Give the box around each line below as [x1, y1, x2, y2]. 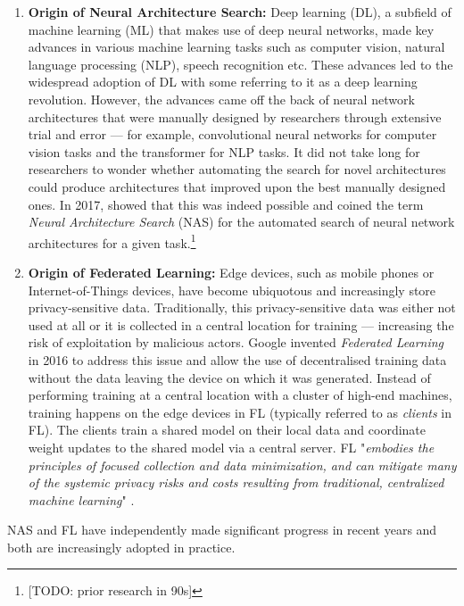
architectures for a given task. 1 [28, 230, 196, 252]
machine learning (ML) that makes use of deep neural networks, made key [28, 20, 435, 38]
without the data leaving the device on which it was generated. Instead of [28, 368, 431, 386]
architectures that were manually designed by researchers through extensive [28, 107, 442, 126]
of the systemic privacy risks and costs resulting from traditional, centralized [28, 473, 444, 492]
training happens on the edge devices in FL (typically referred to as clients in [28, 403, 452, 421]
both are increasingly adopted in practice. [7, 537, 236, 556]
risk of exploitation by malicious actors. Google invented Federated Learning [28, 333, 444, 352]
